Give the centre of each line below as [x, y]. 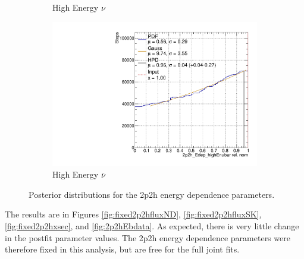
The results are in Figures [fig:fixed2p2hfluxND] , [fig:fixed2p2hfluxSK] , [133, 214]
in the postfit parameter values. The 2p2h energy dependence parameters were [148, 237]
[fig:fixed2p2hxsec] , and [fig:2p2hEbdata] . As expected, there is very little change [152, 226]
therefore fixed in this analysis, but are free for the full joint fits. [122, 249]
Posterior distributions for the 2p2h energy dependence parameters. [152, 194]
